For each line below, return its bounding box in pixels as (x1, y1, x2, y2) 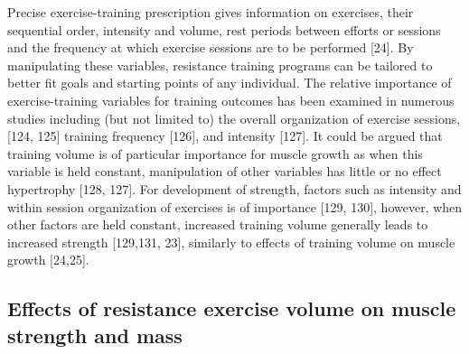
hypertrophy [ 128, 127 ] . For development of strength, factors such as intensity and (7, 179, 462, 198)
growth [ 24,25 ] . (7, 250, 89, 269)
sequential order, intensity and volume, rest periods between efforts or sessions (7, 20, 441, 39)
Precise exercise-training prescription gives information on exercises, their (7, 3, 414, 21)
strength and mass (7, 321, 183, 349)
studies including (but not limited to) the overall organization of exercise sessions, (7, 108, 461, 127)
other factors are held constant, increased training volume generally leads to (7, 215, 428, 234)
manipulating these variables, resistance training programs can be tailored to (7, 55, 433, 74)
